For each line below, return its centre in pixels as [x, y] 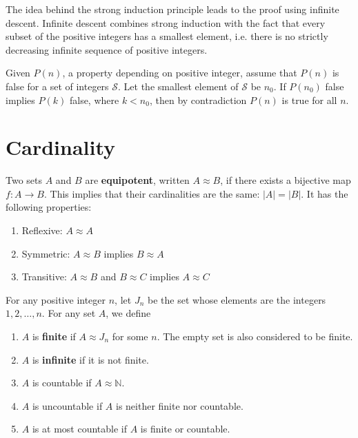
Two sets [24, 180]
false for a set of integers [57, 86]
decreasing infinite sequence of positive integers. [107, 49]
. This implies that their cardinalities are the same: [152, 193]
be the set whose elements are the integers [237, 299]
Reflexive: [42, 230]
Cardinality [61, 147]
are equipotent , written [137, 180]
